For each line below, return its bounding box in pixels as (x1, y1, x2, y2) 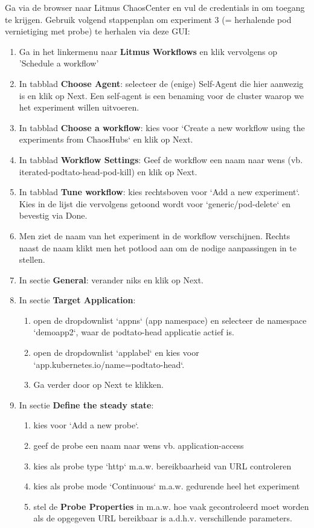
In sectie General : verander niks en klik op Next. (19, 273, 203, 286)
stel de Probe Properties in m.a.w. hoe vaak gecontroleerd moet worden (33, 500, 309, 512)
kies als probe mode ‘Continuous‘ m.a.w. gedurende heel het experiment (33, 480, 300, 492)
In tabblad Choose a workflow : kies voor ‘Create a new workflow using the (19, 121, 305, 134)
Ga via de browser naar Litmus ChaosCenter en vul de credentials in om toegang (5, 1, 305, 13)
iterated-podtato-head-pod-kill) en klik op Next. (19, 165, 197, 178)
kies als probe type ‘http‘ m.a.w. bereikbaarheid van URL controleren (33, 459, 292, 472)
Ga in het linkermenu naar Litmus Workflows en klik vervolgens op (19, 45, 278, 57)
